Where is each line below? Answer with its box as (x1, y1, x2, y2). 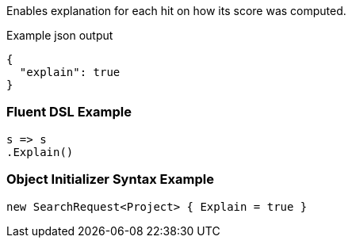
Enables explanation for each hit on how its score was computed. (6, 4, 346, 17)
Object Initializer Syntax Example (6, 171, 214, 188)
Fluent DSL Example (6, 104, 132, 120)
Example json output (6, 29, 113, 42)
